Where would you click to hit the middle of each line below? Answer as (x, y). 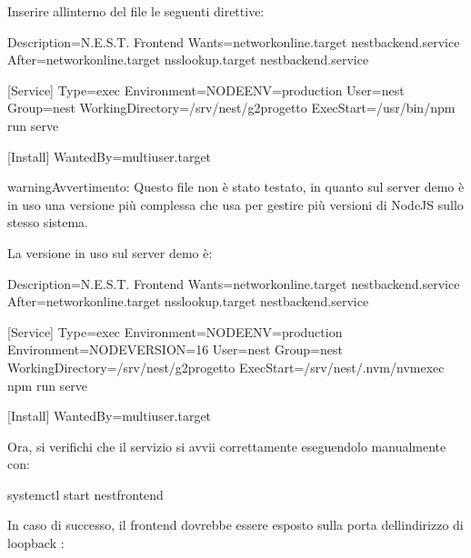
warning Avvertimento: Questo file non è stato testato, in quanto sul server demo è (236, 187)
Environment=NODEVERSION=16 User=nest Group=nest (175, 349)
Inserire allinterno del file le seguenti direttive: (136, 11)
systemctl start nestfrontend (85, 494)
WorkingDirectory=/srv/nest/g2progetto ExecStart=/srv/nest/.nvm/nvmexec (226, 367)
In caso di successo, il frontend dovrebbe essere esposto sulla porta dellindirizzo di (235, 525)
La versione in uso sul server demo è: (110, 252)
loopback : (36, 543)
